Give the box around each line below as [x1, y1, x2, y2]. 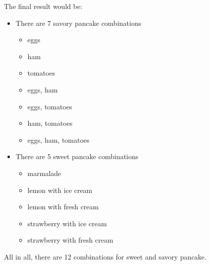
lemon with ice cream [27, 184, 93, 195]
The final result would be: [4, 1, 83, 11]
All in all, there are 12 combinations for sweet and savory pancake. [4, 251, 207, 262]
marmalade [27, 168, 61, 178]
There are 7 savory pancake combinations [15, 17, 142, 28]
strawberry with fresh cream [27, 235, 113, 245]
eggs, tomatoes [27, 101, 72, 111]
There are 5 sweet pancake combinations [15, 151, 139, 162]
